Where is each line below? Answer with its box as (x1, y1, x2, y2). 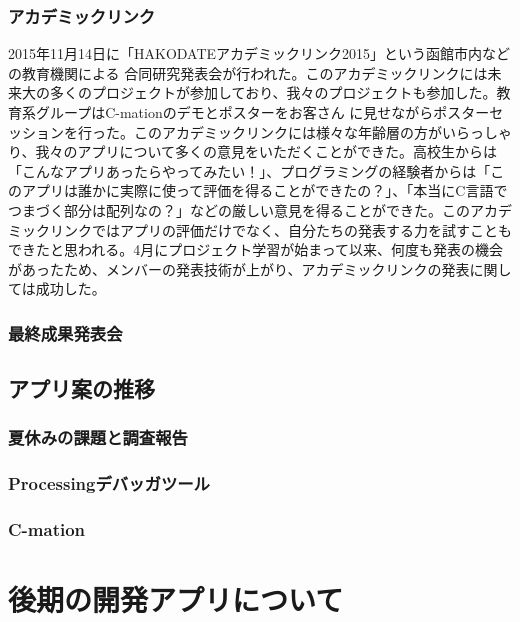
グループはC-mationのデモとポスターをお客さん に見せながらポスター (35, 102, 490, 122)
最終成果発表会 (8, 320, 123, 345)
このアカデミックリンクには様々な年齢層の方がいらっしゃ (133, 121, 512, 142)
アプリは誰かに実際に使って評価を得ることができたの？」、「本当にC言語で (21, 180, 508, 201)
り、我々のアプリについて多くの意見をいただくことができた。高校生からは (8, 141, 498, 162)
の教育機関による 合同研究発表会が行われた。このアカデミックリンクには (8, 62, 488, 83)
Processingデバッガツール (8, 471, 210, 496)
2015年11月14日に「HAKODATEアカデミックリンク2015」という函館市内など (8, 43, 511, 64)
